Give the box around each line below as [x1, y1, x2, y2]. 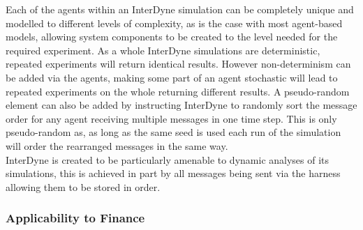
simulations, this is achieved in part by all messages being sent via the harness [6, 166, 341, 181]
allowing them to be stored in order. [6, 179, 161, 194]
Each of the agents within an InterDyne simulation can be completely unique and [6, 2, 354, 16]
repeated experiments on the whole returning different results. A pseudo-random [6, 84, 350, 98]
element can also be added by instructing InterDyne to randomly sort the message [6, 98, 357, 112]
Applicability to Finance [6, 209, 145, 227]
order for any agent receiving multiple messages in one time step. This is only [6, 111, 337, 125]
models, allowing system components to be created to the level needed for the [6, 29, 338, 44]
